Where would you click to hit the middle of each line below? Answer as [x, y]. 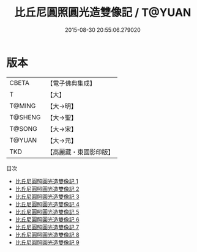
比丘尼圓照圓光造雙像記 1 [46, 181]
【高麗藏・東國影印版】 [80, 152]
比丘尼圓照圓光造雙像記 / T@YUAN [103, 13]
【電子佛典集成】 [71, 83]
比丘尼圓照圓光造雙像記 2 [47, 189]
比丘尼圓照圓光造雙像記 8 [47, 235]
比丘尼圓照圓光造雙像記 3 [47, 196]
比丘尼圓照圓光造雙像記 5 [47, 212]
